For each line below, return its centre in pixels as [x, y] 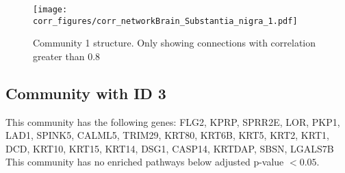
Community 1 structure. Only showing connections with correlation [175, 43]
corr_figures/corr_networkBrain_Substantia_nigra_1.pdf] [165, 21]
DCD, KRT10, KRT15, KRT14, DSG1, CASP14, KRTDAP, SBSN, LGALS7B [170, 148]
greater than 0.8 [67, 56]
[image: [50, 10]
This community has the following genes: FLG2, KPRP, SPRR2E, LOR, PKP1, [173, 121]
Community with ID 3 [86, 93]
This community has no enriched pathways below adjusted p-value [145, 162]
